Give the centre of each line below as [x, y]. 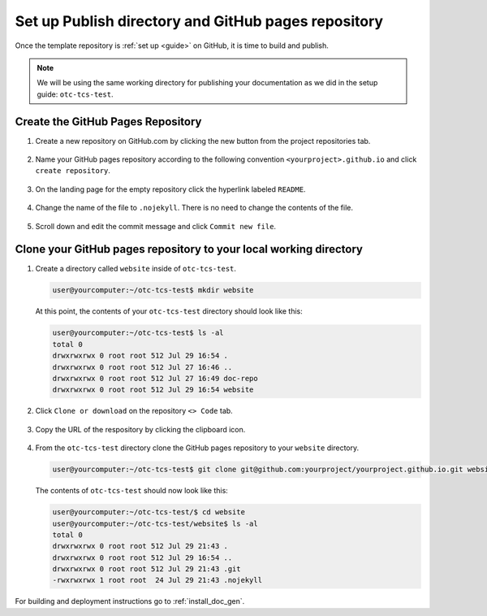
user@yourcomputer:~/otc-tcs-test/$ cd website [149, 512]
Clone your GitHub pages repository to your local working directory [189, 249]
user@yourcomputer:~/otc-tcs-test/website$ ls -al [155, 523]
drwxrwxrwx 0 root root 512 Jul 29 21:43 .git [147, 569]
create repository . [73, 171]
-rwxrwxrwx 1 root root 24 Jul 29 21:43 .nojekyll [157, 580]
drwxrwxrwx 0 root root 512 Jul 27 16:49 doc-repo [155, 378]
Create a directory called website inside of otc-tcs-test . [136, 269]
